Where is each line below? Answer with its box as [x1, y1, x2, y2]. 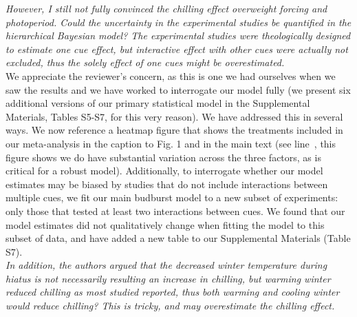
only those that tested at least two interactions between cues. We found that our [6, 203, 345, 218]
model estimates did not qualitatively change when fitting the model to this [6, 217, 325, 232]
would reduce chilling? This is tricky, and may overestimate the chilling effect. [6, 298, 335, 313]
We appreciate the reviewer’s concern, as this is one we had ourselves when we [6, 68, 336, 83]
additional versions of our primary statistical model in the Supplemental [6, 96, 310, 110]
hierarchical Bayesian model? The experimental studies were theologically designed [6, 28, 351, 43]
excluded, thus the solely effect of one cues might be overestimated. [6, 55, 285, 70]
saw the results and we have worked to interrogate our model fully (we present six [6, 82, 351, 96]
